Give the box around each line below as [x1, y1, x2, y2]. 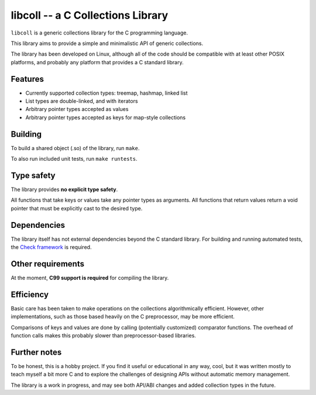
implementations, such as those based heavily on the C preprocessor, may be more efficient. [11, 313, 235, 320]
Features [11, 74, 44, 84]
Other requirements [11, 259, 85, 269]
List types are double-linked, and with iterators [25, 98, 138, 105]
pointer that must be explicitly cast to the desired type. [11, 205, 143, 212]
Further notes [11, 347, 62, 357]
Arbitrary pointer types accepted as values [25, 106, 129, 113]
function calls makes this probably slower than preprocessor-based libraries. [11, 332, 196, 339]
